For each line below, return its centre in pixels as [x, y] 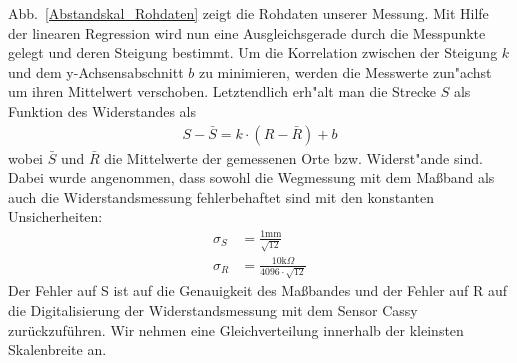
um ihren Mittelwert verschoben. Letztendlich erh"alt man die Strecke [222, 91]
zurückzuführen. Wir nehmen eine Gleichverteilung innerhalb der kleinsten [236, 329]
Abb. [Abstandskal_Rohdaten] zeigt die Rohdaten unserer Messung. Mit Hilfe [248, 13]
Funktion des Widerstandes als [102, 110]
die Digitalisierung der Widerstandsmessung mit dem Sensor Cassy [213, 310]
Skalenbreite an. [57, 349]
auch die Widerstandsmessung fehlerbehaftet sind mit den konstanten [221, 196]
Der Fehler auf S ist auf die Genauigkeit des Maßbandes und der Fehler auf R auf [258, 290]
